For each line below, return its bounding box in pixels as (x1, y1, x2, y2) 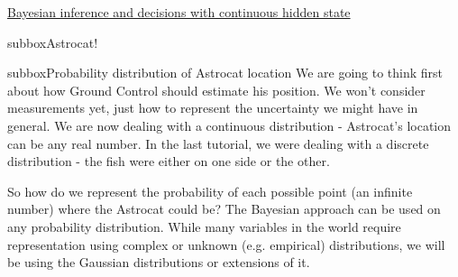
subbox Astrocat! (7, 32, 98, 51)
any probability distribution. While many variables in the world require (7, 217, 401, 235)
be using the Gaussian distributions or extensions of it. (7, 253, 310, 272)
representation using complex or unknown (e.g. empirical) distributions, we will (7, 235, 445, 254)
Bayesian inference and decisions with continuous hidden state (7, 3, 351, 21)
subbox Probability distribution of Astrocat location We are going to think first (7, 63, 444, 82)
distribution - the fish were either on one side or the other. (7, 152, 330, 171)
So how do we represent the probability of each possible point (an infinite (7, 181, 413, 200)
